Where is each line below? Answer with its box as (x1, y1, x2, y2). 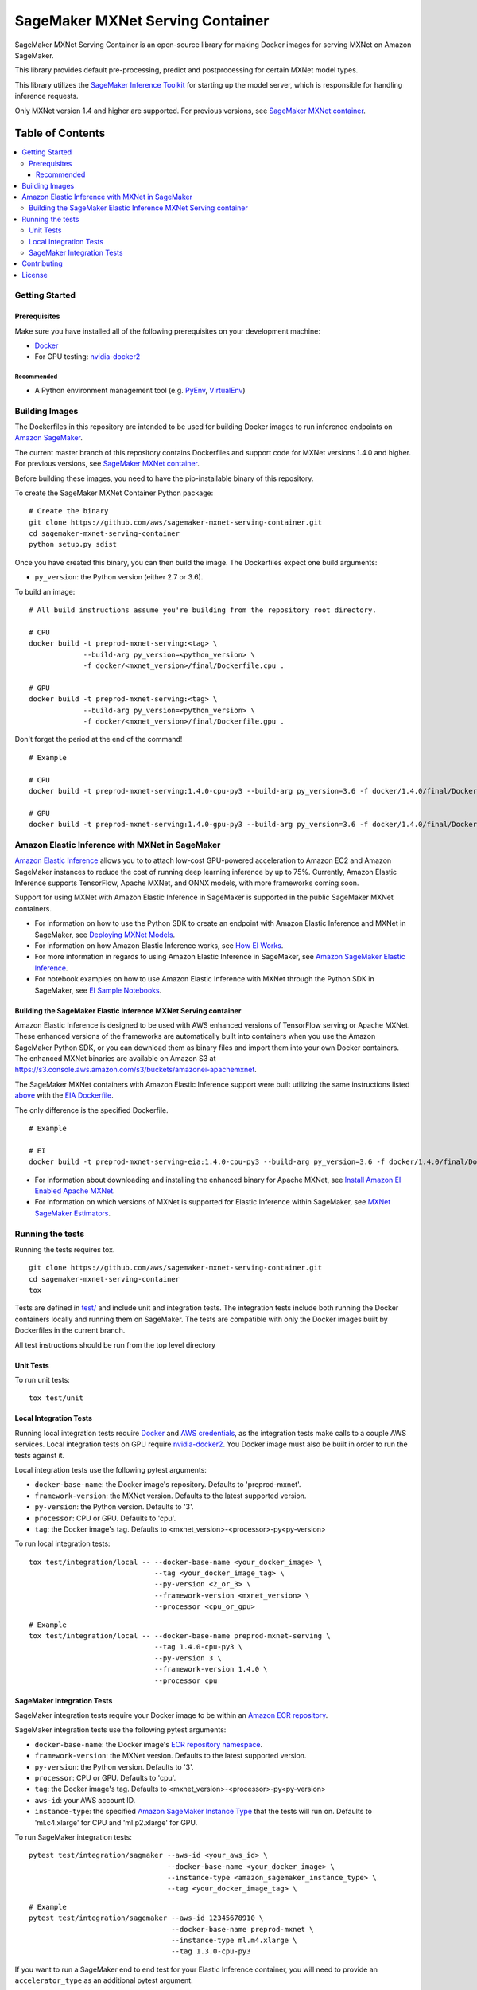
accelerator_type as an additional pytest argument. (14, 1976, 194, 1985)
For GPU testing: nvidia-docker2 (34, 352, 141, 361)
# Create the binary (29, 506, 109, 516)
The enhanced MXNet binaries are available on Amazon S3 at (14, 1054, 216, 1063)
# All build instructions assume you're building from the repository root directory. (29, 606, 377, 615)
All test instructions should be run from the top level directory (14, 1340, 216, 1349)
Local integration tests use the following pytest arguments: (14, 1465, 207, 1474)
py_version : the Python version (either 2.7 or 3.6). (34, 572, 204, 582)
